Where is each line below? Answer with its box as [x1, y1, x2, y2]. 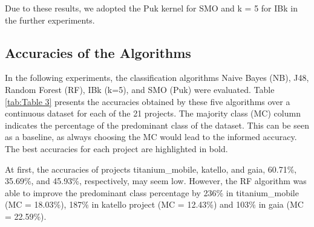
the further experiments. [5, 13, 95, 26]
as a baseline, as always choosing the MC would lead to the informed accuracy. [5, 130, 297, 143]
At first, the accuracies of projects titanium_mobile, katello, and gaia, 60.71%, [5, 162, 297, 175]
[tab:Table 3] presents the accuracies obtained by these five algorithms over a [5, 95, 290, 107]
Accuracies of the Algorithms [5, 43, 191, 62]
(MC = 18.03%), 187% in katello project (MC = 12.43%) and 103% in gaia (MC [5, 198, 304, 211]
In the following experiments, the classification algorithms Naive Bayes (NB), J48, [5, 71, 309, 84]
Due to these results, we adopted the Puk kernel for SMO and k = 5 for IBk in [5, 2, 298, 14]
